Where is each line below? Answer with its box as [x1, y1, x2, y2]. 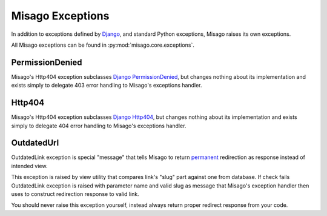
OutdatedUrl [11, 138, 59, 148]
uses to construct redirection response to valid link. [11, 191, 139, 197]
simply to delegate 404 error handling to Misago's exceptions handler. [11, 122, 187, 129]
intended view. [11, 162, 48, 169]
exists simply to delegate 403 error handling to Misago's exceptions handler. [11, 82, 202, 89]
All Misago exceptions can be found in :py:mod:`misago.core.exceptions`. [11, 41, 195, 49]
